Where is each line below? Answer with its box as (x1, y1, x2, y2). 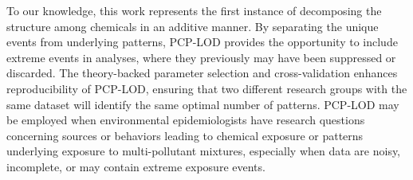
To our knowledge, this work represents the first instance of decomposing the (6, 2, 382, 18)
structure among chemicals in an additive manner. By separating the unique (6, 18, 379, 34)
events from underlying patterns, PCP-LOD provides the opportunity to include (6, 33, 398, 50)
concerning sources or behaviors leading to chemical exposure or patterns (6, 127, 364, 143)
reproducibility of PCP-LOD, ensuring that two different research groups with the (6, 80, 407, 96)
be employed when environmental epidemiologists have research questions (6, 112, 365, 128)
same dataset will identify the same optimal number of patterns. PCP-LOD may (6, 96, 399, 112)
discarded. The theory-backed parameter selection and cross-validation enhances (6, 65, 398, 81)
